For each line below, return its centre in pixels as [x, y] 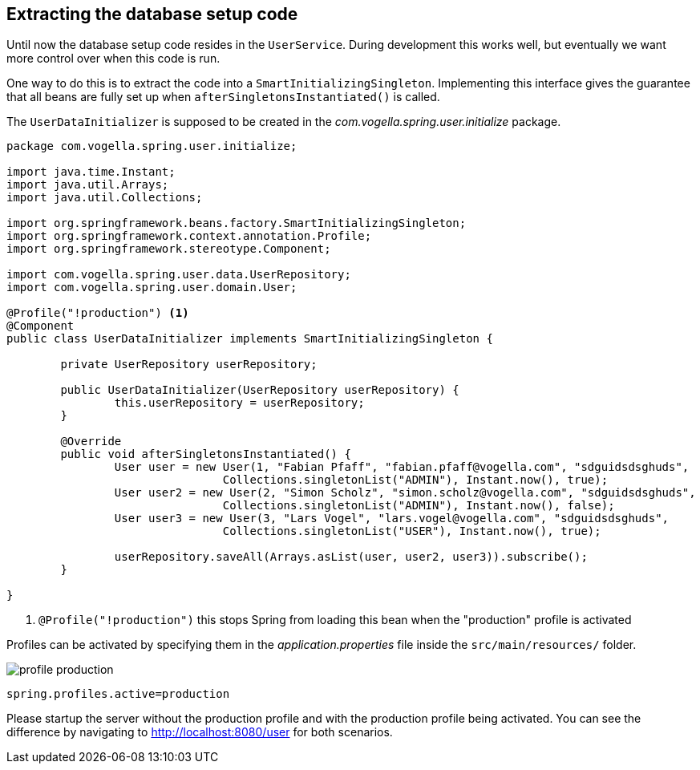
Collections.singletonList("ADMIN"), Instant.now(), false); [419, 506]
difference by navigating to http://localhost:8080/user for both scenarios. [200, 732]
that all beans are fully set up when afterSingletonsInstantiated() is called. [223, 97]
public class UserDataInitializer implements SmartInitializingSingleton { [250, 339]
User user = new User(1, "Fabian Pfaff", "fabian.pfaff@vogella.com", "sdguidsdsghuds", [402, 467]
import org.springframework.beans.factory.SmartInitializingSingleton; [237, 223]
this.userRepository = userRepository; [239, 403]
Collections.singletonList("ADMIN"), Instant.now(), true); [415, 480]
